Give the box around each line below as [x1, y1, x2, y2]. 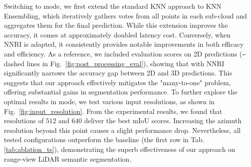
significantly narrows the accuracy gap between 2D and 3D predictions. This [4, 68, 232, 78]
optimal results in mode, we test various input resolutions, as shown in [4, 96, 215, 106]
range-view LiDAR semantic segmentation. [4, 153, 132, 164]
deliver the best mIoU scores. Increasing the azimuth [84, 115, 242, 126]
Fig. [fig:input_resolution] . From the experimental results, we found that [4, 106, 222, 116]
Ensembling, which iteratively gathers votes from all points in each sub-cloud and [4, 10, 247, 20]
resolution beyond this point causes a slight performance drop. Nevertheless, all [4, 125, 241, 135]
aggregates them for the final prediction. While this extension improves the [4, 20, 228, 30]
